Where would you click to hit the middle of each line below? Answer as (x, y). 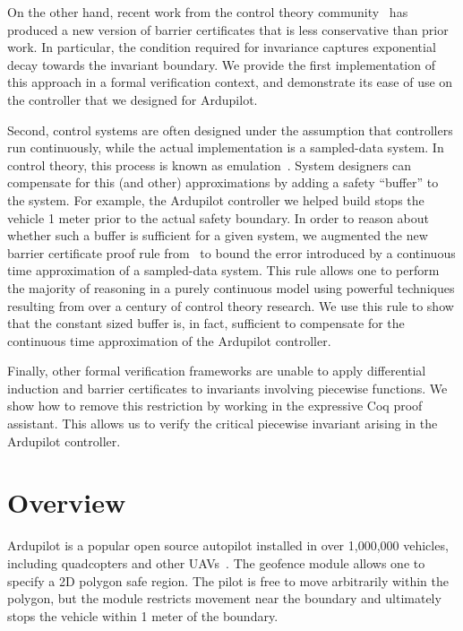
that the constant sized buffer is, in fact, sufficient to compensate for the (206, 323)
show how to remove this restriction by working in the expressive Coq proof (215, 406)
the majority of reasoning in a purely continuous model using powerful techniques (231, 287)
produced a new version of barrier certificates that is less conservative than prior (228, 29)
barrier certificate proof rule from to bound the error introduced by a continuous (231, 252)
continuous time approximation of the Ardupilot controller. (169, 340)
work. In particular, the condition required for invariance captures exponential (222, 47)
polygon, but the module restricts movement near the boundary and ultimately (224, 598)
